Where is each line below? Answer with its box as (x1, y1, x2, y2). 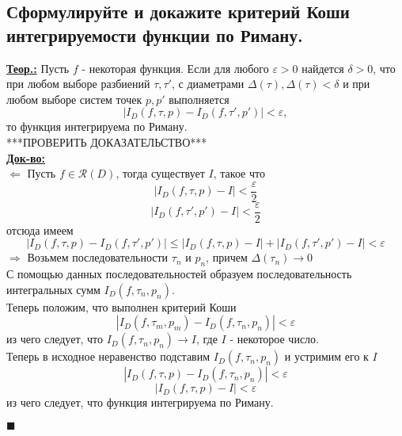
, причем (206, 249, 248, 266)
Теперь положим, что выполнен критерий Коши (6, 298, 237, 315)
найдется (301, 59, 344, 76)
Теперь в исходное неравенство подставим (6, 348, 210, 365)
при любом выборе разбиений (6, 75, 150, 92)
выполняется (169, 90, 229, 107)
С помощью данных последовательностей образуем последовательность (6, 266, 352, 282)
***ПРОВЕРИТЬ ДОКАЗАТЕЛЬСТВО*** (6, 133, 207, 150)
